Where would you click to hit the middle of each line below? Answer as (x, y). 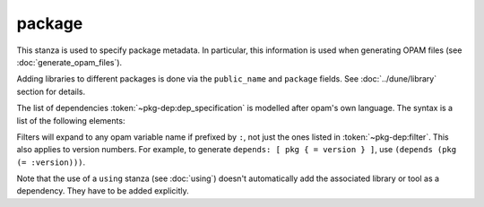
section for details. (51, 91)
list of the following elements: (71, 120)
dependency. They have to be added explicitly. (103, 191)
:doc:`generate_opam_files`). (69, 62)
